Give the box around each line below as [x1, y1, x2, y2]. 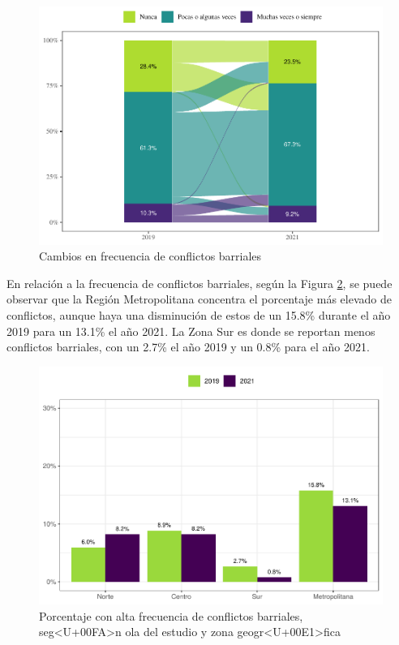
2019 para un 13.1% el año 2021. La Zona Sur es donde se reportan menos [6, 322, 375, 339]
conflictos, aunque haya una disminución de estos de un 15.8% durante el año [6, 306, 391, 323]
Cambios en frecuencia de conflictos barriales [39, 247, 262, 264]
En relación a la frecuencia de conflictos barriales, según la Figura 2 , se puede [6, 274, 393, 291]
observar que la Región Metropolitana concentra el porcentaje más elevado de [6, 290, 392, 307]
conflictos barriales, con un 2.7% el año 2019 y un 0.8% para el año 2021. [6, 338, 370, 355]
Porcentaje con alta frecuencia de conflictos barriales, [39, 607, 303, 624]
